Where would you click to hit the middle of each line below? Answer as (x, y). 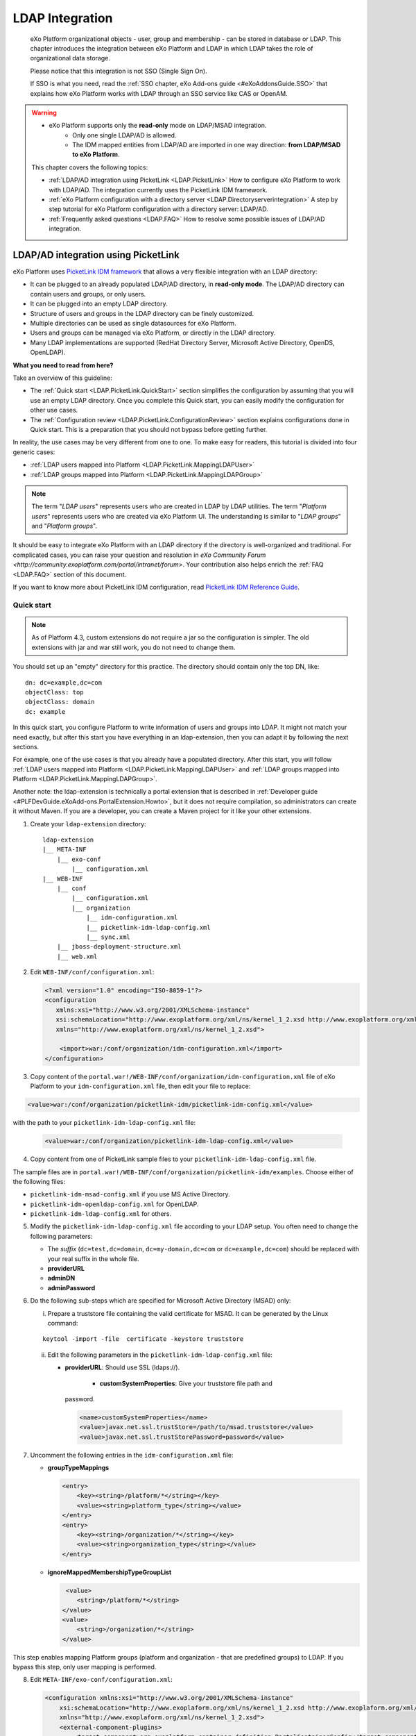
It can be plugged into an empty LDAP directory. (99, 304)
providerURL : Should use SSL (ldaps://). (122, 1367)
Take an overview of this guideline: (62, 378)
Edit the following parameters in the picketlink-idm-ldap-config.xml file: (160, 1355)
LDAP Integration (63, 18)
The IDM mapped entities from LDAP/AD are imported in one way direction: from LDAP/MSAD (207, 145)
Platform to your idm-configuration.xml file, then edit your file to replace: (140, 1086)
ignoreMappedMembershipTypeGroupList (110, 1572)
